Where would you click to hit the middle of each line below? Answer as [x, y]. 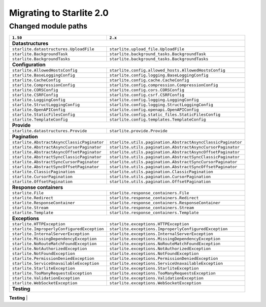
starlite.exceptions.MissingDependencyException [165, 239]
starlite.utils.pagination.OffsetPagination [160, 182]
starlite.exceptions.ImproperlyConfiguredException [168, 229]
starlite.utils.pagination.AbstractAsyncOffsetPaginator [174, 152]
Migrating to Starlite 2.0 [59, 13]
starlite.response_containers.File [149, 193]
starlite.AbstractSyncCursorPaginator [56, 162]
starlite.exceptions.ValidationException [156, 278]
